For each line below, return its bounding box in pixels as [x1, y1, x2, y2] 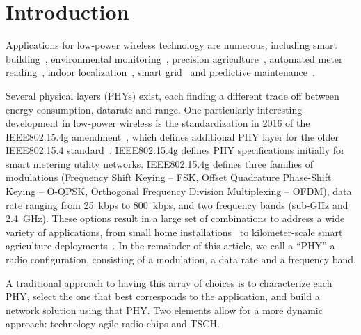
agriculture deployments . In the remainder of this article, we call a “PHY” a [6, 238, 335, 253]
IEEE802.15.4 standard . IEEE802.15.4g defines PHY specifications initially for [6, 143, 345, 157]
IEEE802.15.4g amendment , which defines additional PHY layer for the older [6, 129, 339, 143]
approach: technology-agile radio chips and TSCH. [6, 316, 220, 331]
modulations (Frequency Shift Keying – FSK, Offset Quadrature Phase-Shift [6, 170, 332, 185]
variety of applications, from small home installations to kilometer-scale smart [6, 224, 343, 239]
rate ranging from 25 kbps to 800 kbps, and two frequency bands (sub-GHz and [6, 197, 348, 212]
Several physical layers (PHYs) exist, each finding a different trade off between [6, 88, 339, 102]
